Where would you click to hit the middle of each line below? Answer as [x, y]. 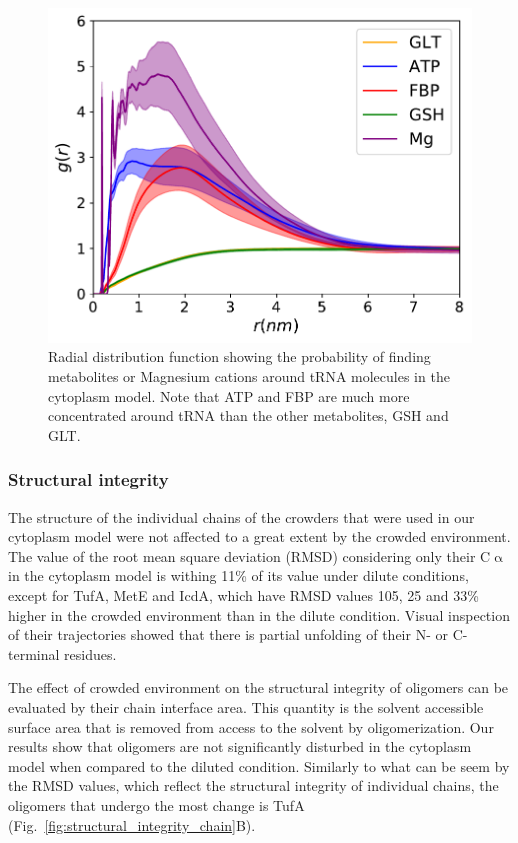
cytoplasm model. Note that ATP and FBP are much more [229, 395]
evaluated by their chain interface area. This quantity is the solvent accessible [246, 706]
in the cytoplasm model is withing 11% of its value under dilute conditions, [238, 575]
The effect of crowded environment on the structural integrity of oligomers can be [258, 687]
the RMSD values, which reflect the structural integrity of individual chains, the [253, 785]
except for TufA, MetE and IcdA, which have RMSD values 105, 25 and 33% [243, 595]
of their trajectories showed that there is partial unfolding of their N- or [228, 634]
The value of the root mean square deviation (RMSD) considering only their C [249, 555]
